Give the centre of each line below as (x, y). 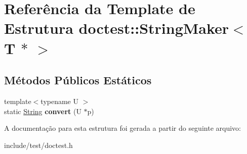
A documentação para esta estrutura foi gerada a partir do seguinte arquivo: (122, 128)
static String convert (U (43, 111)
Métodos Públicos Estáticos (78, 80)
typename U (59, 101)
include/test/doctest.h (38, 145)
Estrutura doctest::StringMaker (117, 28)
